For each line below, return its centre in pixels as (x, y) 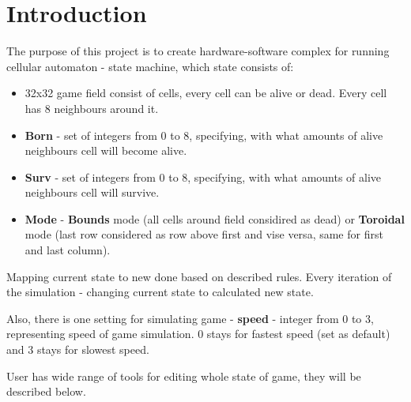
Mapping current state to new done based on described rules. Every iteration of (199, 276)
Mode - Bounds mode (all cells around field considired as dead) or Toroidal (215, 218)
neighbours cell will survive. (92, 192)
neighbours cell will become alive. (106, 150)
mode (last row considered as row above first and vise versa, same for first (204, 234)
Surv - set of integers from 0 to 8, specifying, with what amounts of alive (203, 177)
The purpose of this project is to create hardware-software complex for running (198, 51)
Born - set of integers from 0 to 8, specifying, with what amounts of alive (204, 135)
